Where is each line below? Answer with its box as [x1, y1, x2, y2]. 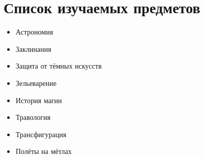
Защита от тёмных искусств [15, 60, 102, 71]
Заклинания [15, 43, 52, 54]
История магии [15, 94, 62, 105]
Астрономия [15, 26, 54, 37]
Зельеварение [15, 77, 57, 88]
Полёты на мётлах [15, 146, 72, 156]
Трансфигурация [15, 129, 66, 139]
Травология [15, 112, 51, 122]
